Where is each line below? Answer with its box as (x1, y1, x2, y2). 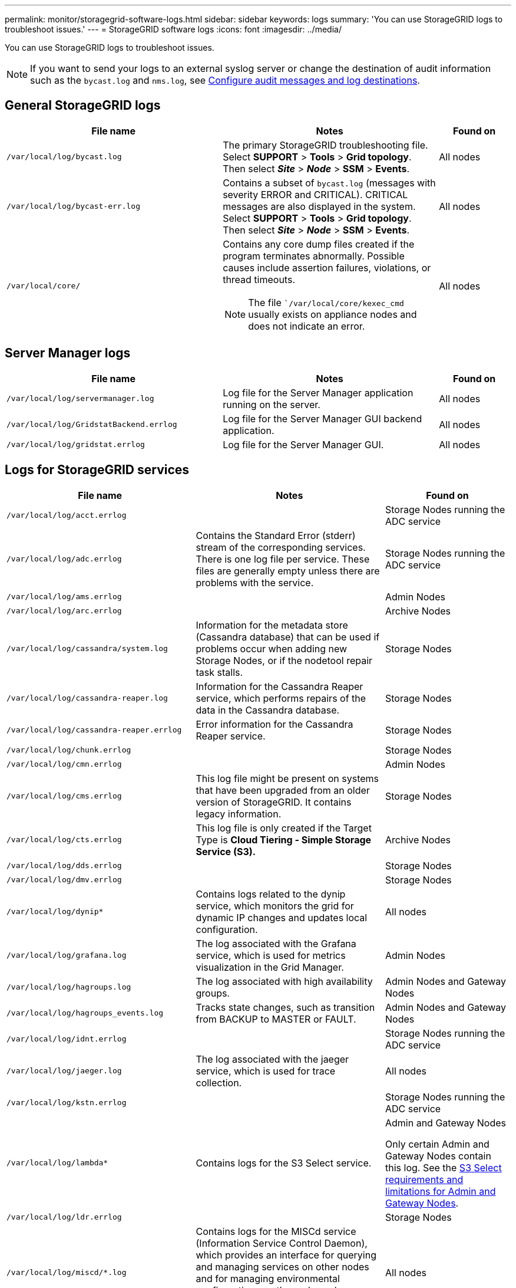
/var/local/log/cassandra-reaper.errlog (6, 725, 182, 735)
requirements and (385, 1173, 464, 1185)
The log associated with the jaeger (196, 1053, 349, 1065)
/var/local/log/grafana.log (6, 951, 127, 960)
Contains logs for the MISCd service (196, 1225, 356, 1237)
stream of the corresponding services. (196, 541, 366, 553)
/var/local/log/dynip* (6, 907, 104, 916)
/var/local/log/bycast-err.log (6, 202, 140, 211)
